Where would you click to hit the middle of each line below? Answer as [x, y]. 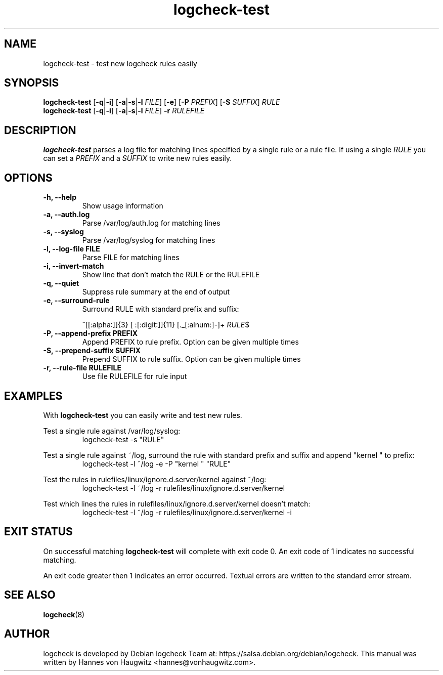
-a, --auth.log [67, 215]
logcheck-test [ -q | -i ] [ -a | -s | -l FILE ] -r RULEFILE [124, 111]
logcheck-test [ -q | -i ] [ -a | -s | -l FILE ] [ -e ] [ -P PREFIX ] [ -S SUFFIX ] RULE [162, 102]
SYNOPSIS [32, 83]
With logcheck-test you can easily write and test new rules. [143, 415]
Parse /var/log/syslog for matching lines [149, 240]
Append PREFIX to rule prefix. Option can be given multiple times [190, 342]
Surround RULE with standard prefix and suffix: [161, 309]
